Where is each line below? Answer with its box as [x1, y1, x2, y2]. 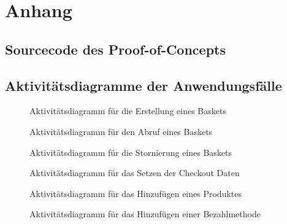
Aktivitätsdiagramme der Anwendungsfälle [5, 75, 282, 95]
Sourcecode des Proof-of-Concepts [5, 39, 226, 58]
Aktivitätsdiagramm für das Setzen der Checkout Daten [29, 166, 240, 179]
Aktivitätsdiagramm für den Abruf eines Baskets [29, 125, 213, 137]
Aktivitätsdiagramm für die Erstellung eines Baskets [29, 104, 226, 117]
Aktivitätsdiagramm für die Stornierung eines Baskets [29, 145, 232, 158]
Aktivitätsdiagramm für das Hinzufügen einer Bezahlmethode [29, 207, 261, 220]
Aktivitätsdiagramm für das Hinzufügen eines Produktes [29, 187, 242, 199]
